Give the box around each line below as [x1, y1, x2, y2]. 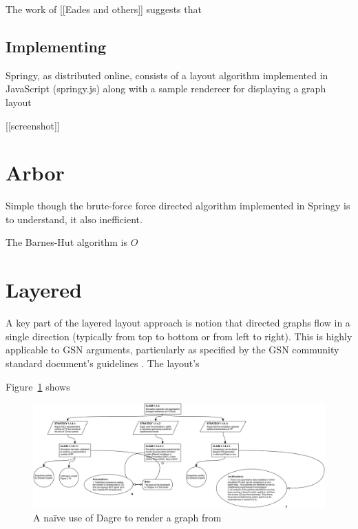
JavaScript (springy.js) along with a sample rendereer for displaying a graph [6, 81, 326, 96]
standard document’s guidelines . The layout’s [6, 355, 200, 370]
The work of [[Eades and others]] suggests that [6, 2, 202, 16]
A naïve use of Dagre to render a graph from [33, 510, 222, 525]
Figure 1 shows [6, 379, 70, 393]
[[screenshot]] [6, 118, 60, 132]
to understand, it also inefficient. [6, 211, 143, 226]
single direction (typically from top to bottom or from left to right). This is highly [6, 329, 352, 343]
